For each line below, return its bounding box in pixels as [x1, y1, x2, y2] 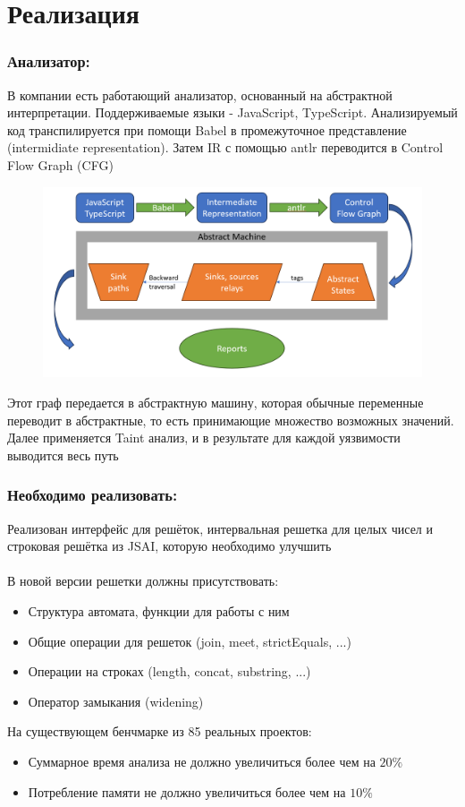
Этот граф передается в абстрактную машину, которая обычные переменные [7, 392, 424, 411]
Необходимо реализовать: [7, 484, 178, 506]
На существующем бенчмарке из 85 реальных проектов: [7, 722, 312, 741]
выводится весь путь [7, 445, 119, 464]
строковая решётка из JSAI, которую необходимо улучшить [7, 537, 332, 555]
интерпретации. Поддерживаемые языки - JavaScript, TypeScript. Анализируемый [7, 103, 458, 122]
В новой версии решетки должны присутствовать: [7, 571, 279, 590]
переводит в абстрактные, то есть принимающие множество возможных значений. [7, 410, 454, 429]
